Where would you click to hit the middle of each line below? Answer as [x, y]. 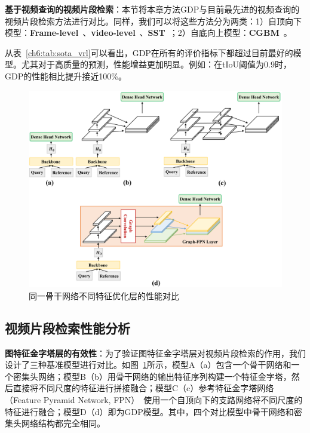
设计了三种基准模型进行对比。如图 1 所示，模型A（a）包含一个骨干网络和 [148, 365]
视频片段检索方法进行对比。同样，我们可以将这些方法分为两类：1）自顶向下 [153, 21]
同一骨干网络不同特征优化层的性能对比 [104, 295]
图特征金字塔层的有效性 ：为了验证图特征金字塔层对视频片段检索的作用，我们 [155, 353]
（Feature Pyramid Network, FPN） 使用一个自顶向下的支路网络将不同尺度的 [154, 399]
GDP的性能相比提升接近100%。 [66, 76]
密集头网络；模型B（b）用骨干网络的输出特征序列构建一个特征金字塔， [152, 376]
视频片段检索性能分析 [67, 328]
